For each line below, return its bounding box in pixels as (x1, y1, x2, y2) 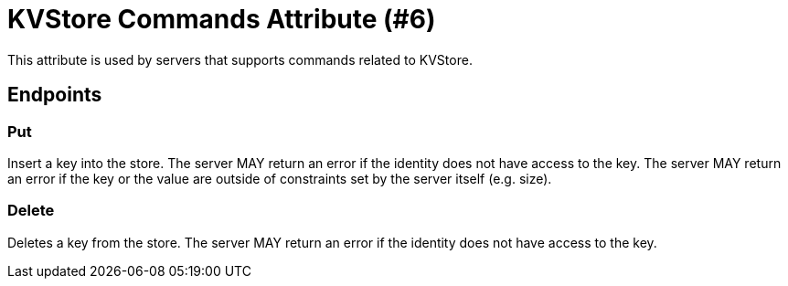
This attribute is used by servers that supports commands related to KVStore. (7, 51, 473, 68)
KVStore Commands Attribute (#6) (7, 4, 436, 35)
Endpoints (7, 83, 102, 107)
